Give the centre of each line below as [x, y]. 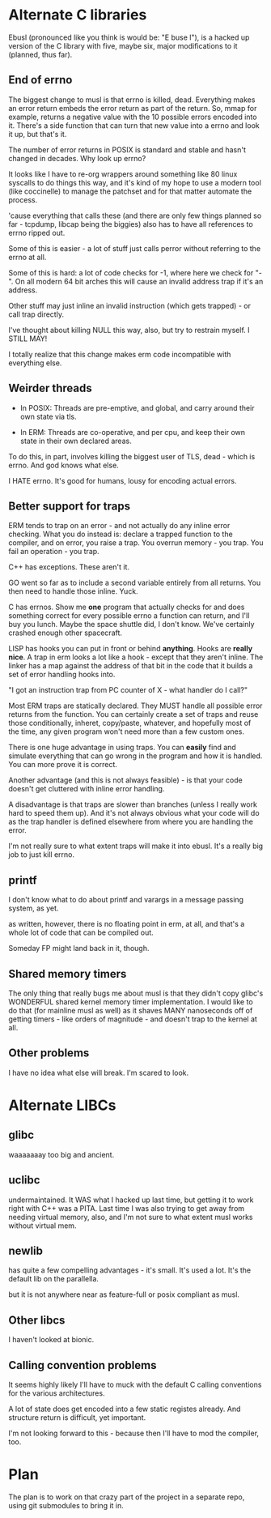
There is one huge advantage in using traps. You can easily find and [122, 748]
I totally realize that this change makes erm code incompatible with [120, 354]
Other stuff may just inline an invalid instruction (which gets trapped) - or [129, 305]
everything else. [35, 363]
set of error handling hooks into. [62, 675]
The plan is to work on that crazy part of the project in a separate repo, [127, 1497]
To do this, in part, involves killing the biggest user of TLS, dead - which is [132, 456]
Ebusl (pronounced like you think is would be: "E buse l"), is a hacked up [129, 37]
